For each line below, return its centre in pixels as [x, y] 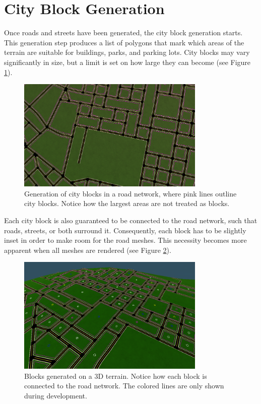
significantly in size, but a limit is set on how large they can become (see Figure [127, 62]
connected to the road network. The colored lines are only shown [124, 386]
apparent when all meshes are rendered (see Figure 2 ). [88, 250]
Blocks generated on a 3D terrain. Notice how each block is [116, 376]
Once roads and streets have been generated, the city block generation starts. [123, 32]
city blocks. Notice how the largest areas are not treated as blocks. [127, 203]
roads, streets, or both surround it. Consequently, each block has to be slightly [125, 230]
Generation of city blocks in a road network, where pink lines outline [130, 193]
